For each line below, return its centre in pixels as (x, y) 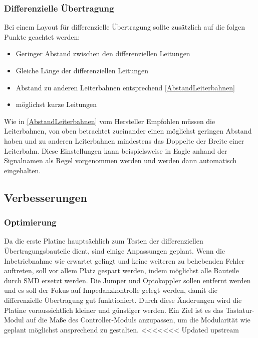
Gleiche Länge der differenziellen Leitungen (82, 70)
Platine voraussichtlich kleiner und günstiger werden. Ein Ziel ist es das (114, 310)
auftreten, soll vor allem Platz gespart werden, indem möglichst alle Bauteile (121, 270)
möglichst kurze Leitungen (56, 104)
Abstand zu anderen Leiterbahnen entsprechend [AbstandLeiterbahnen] (125, 87)
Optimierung (30, 222)
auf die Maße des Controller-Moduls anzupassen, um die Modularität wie (138, 320)
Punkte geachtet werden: (42, 36)
